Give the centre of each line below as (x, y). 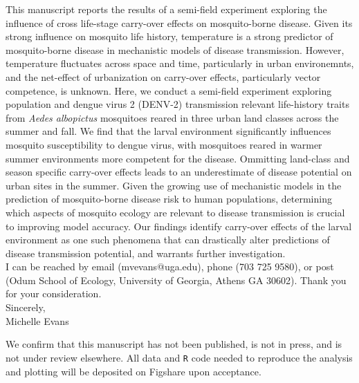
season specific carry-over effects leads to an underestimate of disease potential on (179, 172)
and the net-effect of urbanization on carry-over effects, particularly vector (163, 76)
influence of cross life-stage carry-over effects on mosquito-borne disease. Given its (179, 22)
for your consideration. (54, 293)
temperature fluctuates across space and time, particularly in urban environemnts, (180, 63)
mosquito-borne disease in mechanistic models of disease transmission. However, (175, 49)
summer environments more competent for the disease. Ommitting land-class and (178, 158)
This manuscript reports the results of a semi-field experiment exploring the (166, 9)
